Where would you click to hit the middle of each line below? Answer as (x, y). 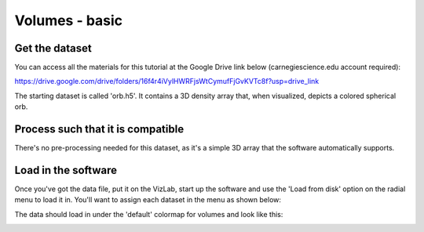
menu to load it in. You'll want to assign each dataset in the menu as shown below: (148, 200)
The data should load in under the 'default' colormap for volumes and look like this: (149, 214)
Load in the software (66, 170)
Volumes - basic (69, 20)
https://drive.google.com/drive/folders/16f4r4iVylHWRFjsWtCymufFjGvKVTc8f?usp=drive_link (167, 82)
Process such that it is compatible (99, 129)
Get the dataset (53, 48)
